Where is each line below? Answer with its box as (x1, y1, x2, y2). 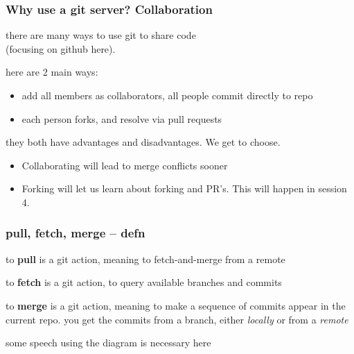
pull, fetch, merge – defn (6, 224, 145, 242)
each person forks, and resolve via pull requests (21, 111, 222, 126)
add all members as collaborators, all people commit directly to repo (21, 88, 313, 102)
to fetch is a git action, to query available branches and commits (6, 275, 282, 289)
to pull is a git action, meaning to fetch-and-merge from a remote (6, 251, 285, 266)
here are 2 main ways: (6, 65, 98, 79)
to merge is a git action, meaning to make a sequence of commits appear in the (6, 298, 346, 312)
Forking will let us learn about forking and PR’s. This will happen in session (21, 181, 347, 196)
